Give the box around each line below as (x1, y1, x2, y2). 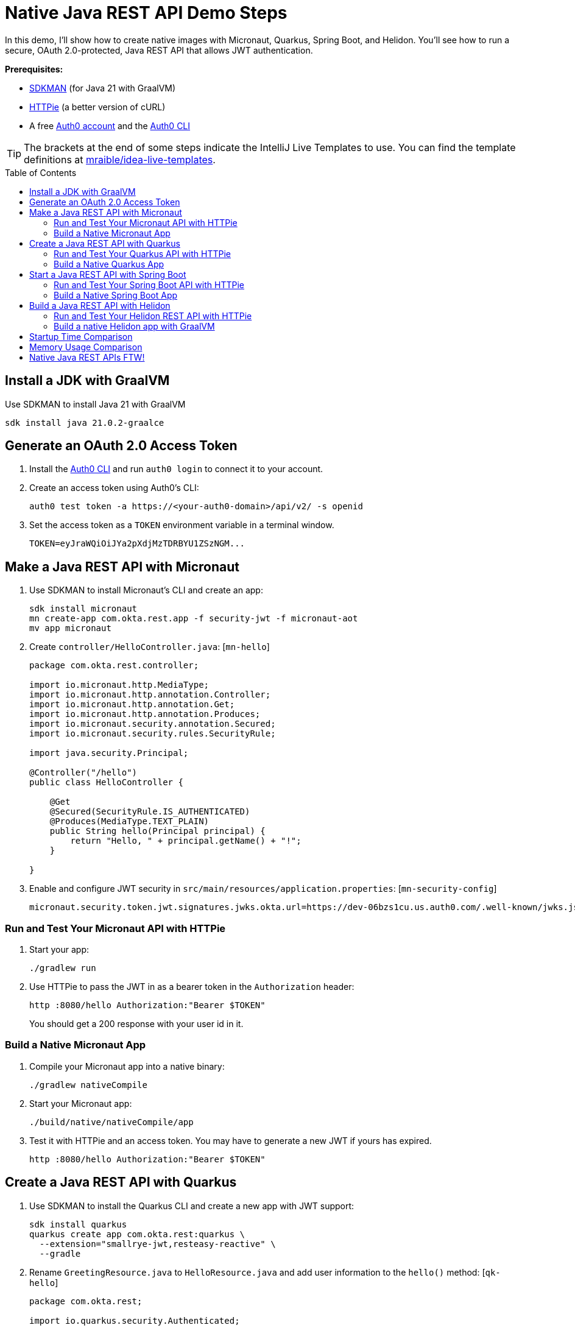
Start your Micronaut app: (29, 1098, 132, 1109)
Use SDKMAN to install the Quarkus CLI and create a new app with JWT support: (29, 1200, 355, 1211)
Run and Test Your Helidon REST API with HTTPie (54, 310, 252, 321)
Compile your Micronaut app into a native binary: (29, 1061, 225, 1072)
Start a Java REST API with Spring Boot (29, 269, 186, 280)
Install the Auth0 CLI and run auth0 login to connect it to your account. (29, 464, 323, 475)
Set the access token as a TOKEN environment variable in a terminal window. (29, 520, 334, 531)
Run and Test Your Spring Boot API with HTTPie (54, 279, 244, 290)
